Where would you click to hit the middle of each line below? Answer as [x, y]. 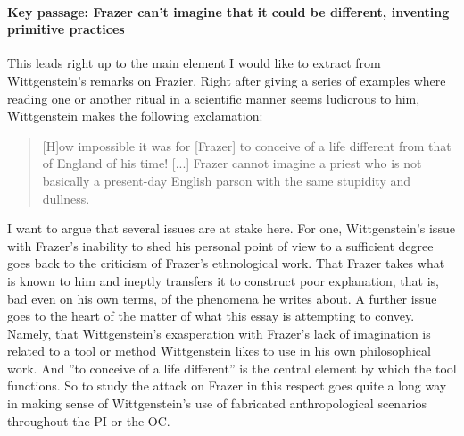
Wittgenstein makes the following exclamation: [135, 116]
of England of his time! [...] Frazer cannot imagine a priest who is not [232, 163]
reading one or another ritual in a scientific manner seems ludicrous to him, [214, 98]
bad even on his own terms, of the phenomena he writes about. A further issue [222, 298]
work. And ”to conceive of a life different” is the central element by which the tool [232, 368]
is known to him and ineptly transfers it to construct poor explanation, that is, [223, 280]
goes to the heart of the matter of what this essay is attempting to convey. [211, 316]
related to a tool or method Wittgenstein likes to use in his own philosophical [219, 351]
